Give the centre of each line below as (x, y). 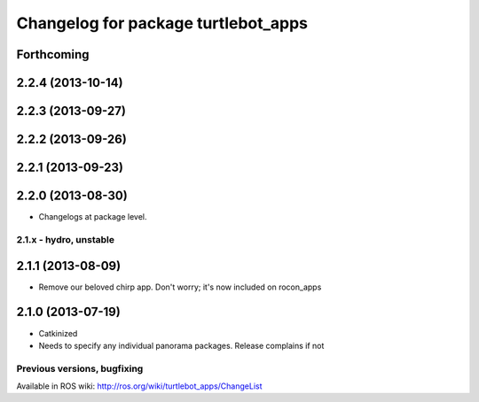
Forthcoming (53, 54)
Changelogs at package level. (93, 217)
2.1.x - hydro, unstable (66, 239)
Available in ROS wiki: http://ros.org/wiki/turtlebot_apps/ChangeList (139, 386)
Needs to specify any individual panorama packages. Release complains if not (181, 345)
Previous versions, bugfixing (80, 368)
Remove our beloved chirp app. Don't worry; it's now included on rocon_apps (180, 287)
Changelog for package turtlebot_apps (162, 23)
